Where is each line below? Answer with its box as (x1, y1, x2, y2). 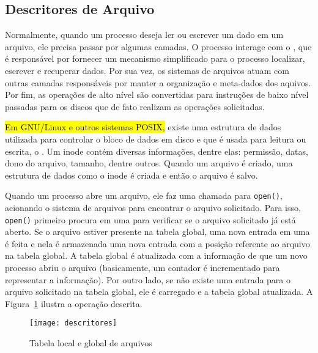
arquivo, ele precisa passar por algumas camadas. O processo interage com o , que (5, 40, 312, 53)
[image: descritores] (29, 319, 117, 328)
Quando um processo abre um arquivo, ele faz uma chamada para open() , (5, 189, 283, 202)
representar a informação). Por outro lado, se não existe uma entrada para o (5, 273, 291, 286)
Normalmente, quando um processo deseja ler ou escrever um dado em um (5, 28, 284, 41)
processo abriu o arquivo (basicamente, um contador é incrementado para (5, 261, 280, 274)
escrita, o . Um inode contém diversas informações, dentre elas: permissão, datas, (5, 144, 308, 157)
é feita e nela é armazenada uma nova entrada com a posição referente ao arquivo (5, 237, 310, 250)
